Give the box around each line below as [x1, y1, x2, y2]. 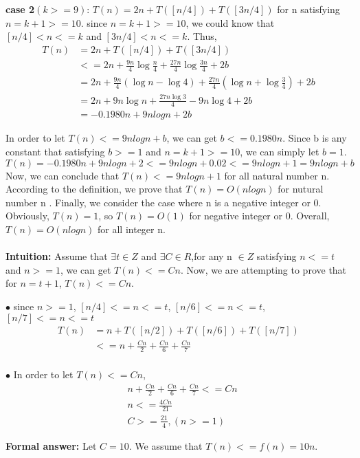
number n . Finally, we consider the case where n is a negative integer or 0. [5, 195, 322, 209]
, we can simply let [240, 144, 319, 159]
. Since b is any [282, 131, 347, 145]
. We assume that [128, 438, 203, 452]
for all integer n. [98, 221, 166, 236]
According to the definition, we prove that [5, 182, 183, 196]
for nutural [278, 182, 324, 196]
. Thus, [187, 29, 217, 43]
